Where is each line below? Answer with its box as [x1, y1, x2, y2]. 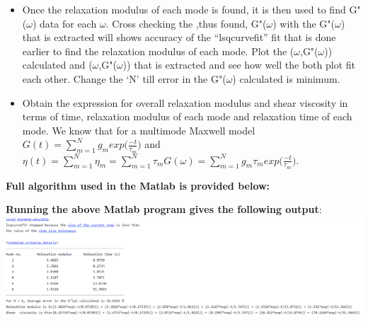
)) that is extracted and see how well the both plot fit [122, 57, 356, 72]
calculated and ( [22, 57, 93, 72]
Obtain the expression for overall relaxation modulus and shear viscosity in [22, 95, 348, 110]
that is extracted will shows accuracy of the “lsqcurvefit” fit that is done [22, 30, 336, 45]
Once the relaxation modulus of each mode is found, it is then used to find [22, 2, 346, 16]
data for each [40, 16, 97, 30]
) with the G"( [272, 16, 335, 30]
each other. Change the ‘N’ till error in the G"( [22, 71, 226, 86]
